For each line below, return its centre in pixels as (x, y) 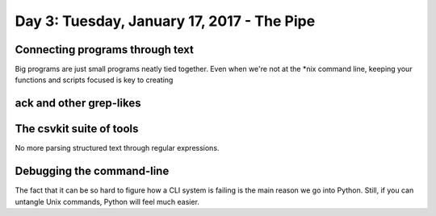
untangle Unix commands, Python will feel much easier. (107, 201)
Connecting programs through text (104, 50)
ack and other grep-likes (78, 104)
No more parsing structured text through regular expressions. (117, 148)
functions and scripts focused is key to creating (94, 80)
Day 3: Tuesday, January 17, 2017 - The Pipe (165, 21)
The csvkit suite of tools (77, 129)
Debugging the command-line (92, 171)
